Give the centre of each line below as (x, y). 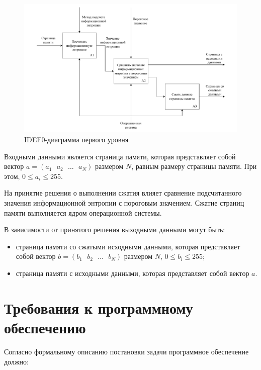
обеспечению (45, 327)
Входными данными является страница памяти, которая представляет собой (120, 156)
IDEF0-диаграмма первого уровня (76, 140)
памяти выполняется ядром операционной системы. (83, 212)
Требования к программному (99, 307)
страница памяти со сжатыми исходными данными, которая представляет (128, 246)
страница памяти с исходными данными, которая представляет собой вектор (133, 273)
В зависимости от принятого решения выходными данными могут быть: (115, 229)
